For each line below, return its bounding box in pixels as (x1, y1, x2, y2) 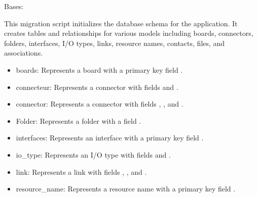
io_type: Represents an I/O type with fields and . (16, 149, 171, 160)
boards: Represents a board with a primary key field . (16, 64, 183, 75)
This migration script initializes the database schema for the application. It (4, 18, 238, 28)
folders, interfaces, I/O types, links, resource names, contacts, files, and (4, 37, 225, 48)
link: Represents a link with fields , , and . (16, 166, 147, 177)
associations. (4, 47, 43, 58)
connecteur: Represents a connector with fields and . (16, 81, 178, 92)
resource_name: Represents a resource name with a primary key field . (16, 183, 236, 194)
